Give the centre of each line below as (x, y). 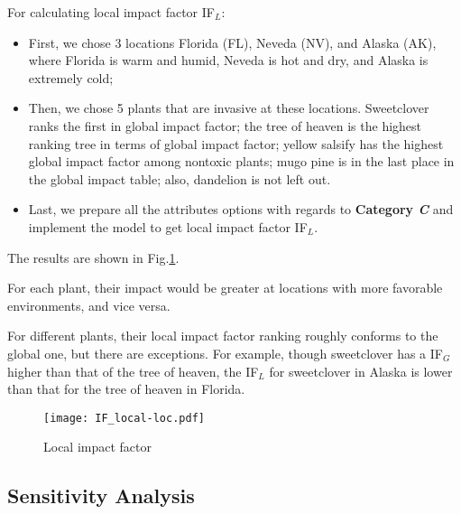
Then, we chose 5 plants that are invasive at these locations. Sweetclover (229, 108)
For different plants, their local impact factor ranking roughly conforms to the (223, 336)
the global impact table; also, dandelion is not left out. (180, 178)
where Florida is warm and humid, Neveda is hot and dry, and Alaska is (228, 60)
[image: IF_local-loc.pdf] (124, 418)
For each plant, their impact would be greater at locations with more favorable (225, 288)
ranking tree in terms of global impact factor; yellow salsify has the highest (236, 143)
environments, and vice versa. (89, 305)
